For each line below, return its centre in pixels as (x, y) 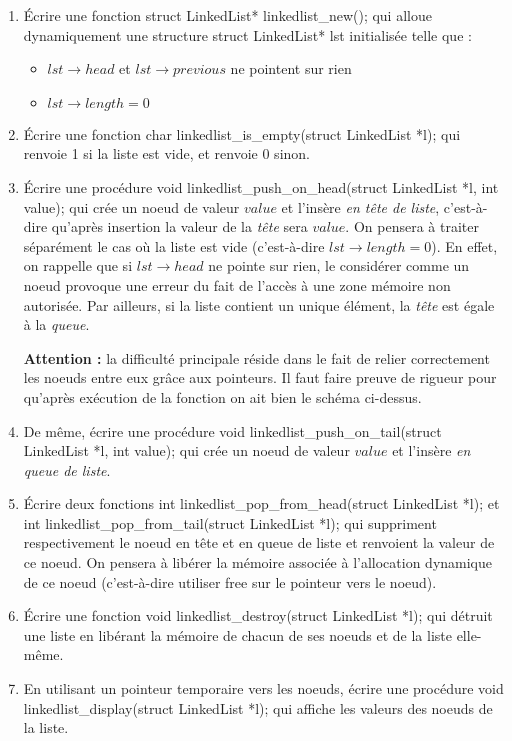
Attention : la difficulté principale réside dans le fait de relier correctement (256, 357)
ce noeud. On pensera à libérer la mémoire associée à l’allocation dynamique (257, 562)
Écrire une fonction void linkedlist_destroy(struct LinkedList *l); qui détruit (258, 615)
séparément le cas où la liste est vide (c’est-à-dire (174, 245)
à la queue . (56, 324)
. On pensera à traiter (412, 226)
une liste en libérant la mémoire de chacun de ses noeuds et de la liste (237, 634)
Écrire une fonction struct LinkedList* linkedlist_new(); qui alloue (227, 15)
